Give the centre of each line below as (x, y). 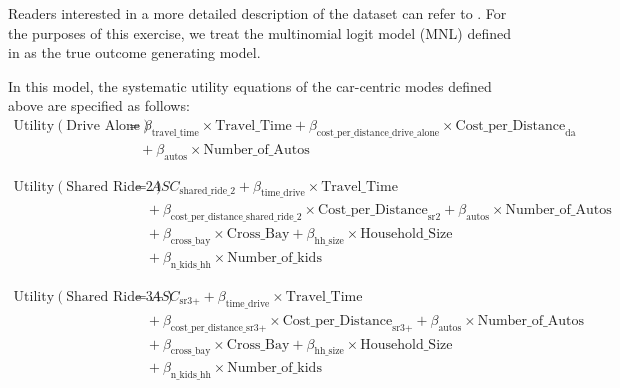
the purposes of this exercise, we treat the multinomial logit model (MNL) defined (260, 32)
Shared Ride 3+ (115, 296)
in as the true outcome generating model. (134, 52)
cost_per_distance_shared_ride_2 (236, 217)
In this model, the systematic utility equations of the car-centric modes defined (250, 85)
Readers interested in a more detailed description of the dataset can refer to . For (257, 13)
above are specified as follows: (99, 105)
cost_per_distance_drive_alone (378, 132)
